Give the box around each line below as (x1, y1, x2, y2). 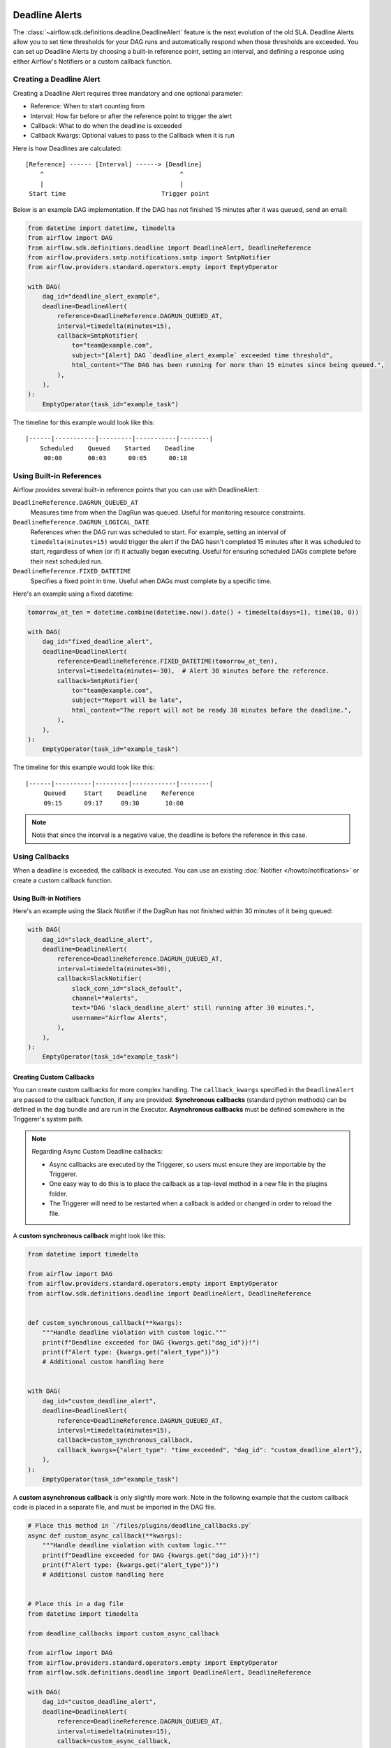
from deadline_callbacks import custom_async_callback (27, 1629, 219, 1638)
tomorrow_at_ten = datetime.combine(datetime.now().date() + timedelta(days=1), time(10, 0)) (27, 608, 360, 616)
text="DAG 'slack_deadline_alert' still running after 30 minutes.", (71, 1004, 316, 1012)
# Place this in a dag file (27, 1600, 124, 1608)
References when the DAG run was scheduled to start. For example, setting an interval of (30, 528, 286, 536)
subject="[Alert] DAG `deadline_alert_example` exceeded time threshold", (71, 351, 334, 359)
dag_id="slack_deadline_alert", (42, 936, 154, 943)
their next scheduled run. (30, 557, 103, 566)
